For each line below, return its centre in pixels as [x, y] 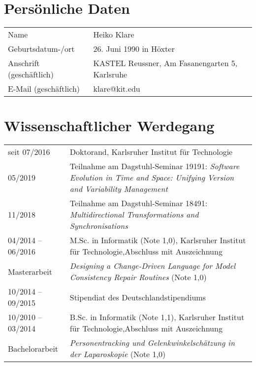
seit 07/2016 [29, 152]
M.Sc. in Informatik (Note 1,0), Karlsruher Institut [158, 240]
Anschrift [24, 63]
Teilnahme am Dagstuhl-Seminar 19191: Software [155, 166]
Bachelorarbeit [33, 348]
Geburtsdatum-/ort [41, 49]
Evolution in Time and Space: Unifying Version [152, 178]
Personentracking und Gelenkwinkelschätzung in [152, 343]
